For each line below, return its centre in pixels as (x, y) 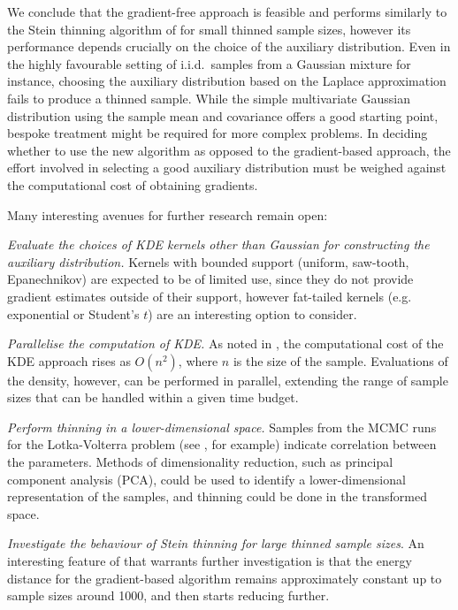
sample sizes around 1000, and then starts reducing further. (168, 595)
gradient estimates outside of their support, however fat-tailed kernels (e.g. (210, 296)
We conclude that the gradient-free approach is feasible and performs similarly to (227, 11)
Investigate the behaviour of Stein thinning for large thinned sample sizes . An (216, 543)
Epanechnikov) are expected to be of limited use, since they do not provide (210, 279)
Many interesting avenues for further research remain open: (168, 214)
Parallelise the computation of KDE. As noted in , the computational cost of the (225, 343)
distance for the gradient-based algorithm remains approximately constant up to (225, 578)
